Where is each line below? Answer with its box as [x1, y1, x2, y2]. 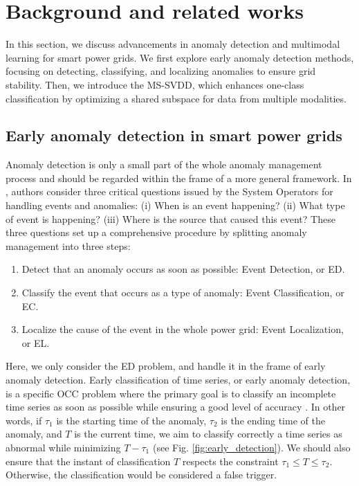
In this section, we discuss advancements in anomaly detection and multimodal [6, 37, 340, 51]
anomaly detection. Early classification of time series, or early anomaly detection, [6, 372, 351, 387]
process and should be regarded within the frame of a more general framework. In [6, 170, 352, 185]
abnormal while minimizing [6, 440, 121, 454]
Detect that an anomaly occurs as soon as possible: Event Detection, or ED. [21, 262, 345, 276]
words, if [6, 413, 42, 427]
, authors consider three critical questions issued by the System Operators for [6, 184, 333, 199]
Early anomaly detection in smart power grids [6, 125, 342, 146]
